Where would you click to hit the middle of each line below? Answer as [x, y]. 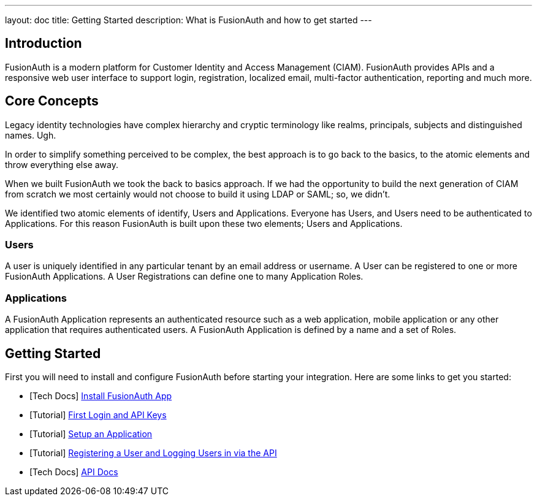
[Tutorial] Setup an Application [91, 434]
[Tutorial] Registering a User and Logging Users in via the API [153, 453]
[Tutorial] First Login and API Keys [98, 415]
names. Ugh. [31, 135]
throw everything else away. [62, 164]
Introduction [44, 44]
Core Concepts [52, 101]
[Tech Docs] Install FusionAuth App [101, 396]
